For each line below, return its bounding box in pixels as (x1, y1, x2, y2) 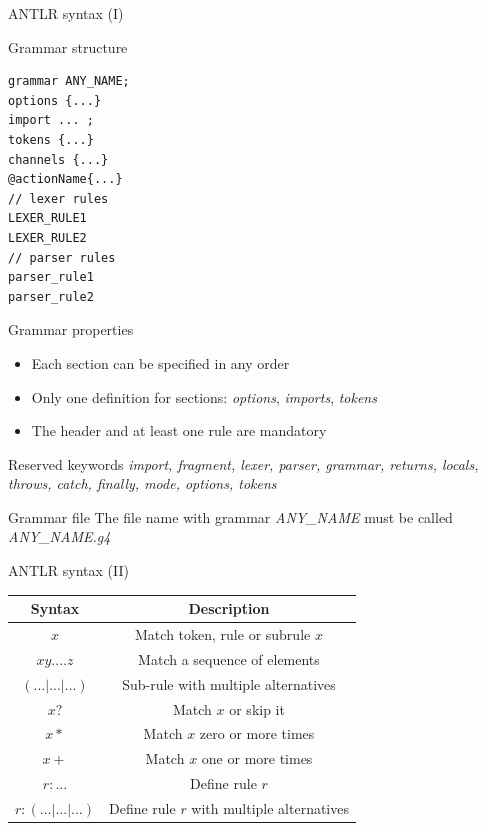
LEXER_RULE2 (8, 230, 87, 245)
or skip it (229, 698, 285, 719)
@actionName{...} (8, 172, 123, 187)
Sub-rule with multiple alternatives (122, 673, 336, 694)
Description (188, 598, 270, 619)
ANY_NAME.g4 (8, 526, 111, 547)
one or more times (201, 748, 313, 769)
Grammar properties (8, 319, 134, 340)
